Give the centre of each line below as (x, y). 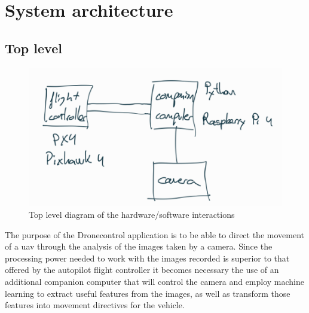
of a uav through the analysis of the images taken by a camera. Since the (139, 246)
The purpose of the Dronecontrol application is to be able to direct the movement (154, 234)
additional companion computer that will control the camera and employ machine (155, 282)
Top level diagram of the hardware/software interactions (132, 215)
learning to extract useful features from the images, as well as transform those (148, 293)
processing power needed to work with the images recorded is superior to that (147, 258)
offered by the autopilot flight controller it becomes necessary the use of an (142, 270)
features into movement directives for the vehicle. (95, 305)
